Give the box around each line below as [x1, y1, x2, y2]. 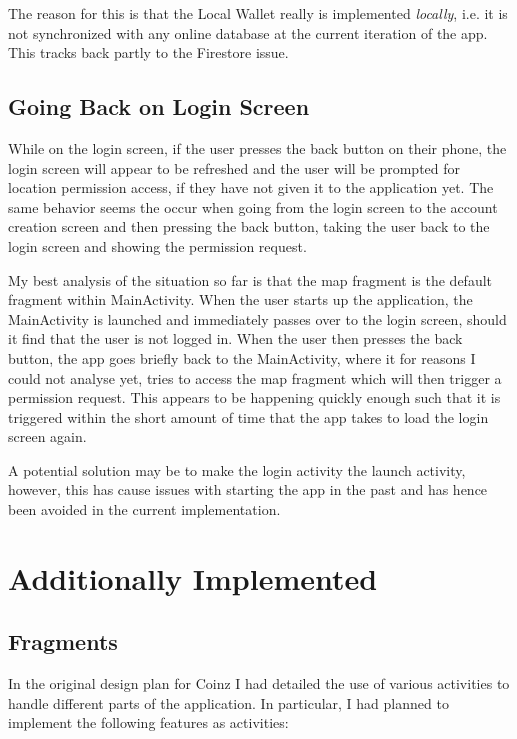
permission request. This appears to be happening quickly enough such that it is [8, 387, 501, 408]
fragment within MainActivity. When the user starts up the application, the [8, 289, 473, 310]
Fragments [8, 626, 118, 657]
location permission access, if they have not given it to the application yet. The [8, 177, 494, 198]
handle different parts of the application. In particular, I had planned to [8, 692, 449, 713]
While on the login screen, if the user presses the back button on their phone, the [8, 137, 507, 158]
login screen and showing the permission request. [8, 235, 307, 256]
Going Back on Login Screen [8, 91, 310, 122]
